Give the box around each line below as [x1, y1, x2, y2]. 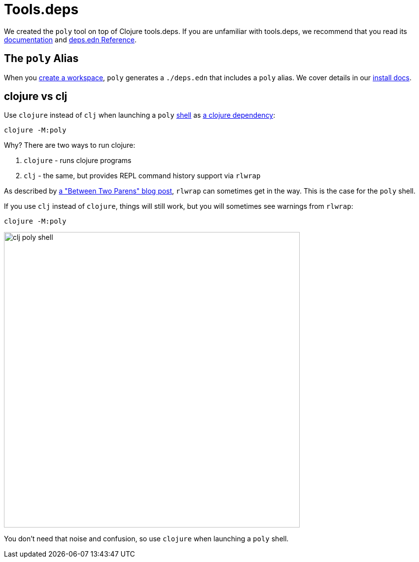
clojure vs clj [4, 90, 68, 103]
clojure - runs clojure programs [24, 156, 132, 165]
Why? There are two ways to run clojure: [4, 141, 136, 150]
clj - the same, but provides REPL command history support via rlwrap [24, 171, 261, 180]
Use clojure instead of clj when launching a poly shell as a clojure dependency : [4, 111, 276, 120]
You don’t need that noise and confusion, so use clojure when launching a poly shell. [4, 534, 289, 543]
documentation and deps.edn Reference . [4, 35, 137, 44]
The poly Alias [4, 52, 79, 65]
